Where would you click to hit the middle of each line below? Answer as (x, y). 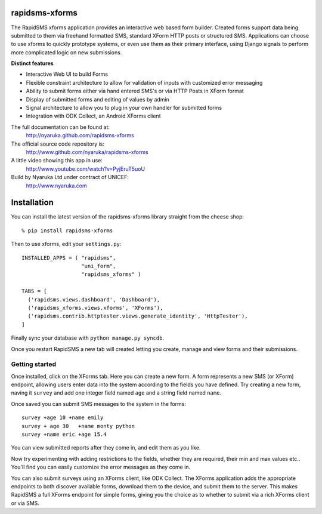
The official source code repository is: (58, 144)
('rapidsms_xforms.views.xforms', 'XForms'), (95, 308)
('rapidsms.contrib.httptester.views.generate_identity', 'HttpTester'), (138, 316)
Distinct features (32, 63)
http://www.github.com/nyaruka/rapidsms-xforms (87, 152)
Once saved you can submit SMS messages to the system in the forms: (98, 404)
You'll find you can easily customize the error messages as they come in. (101, 467)
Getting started (34, 364)
